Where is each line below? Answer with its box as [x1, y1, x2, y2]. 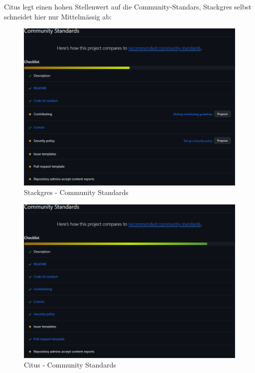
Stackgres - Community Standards [24, 187, 128, 197]
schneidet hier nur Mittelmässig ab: [4, 11, 112, 21]
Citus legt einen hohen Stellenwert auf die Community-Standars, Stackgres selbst [4, 1, 252, 11]
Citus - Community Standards [24, 360, 116, 370]
